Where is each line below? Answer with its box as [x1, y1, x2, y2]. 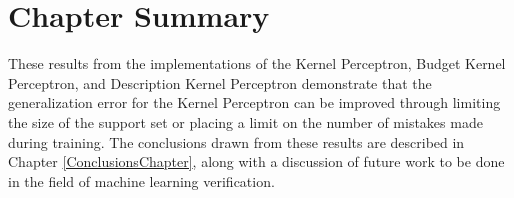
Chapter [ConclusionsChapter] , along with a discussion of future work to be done [8, 151, 505, 172]
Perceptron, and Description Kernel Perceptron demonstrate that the [8, 72, 432, 93]
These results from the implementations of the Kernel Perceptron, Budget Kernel [8, 53, 506, 74]
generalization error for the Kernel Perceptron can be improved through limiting [8, 92, 501, 113]
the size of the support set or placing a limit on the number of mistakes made [8, 111, 483, 132]
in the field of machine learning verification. [8, 170, 275, 191]
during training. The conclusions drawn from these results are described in [8, 131, 465, 152]
